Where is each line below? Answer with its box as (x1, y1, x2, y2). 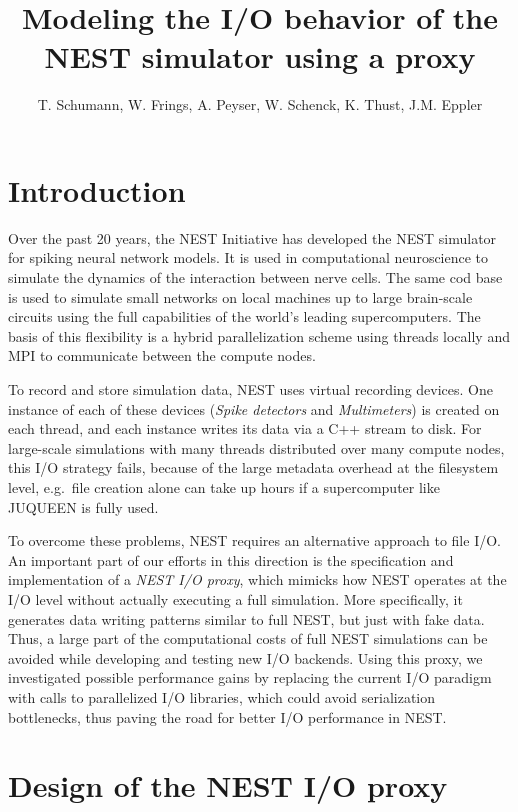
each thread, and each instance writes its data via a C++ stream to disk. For (8, 418, 482, 439)
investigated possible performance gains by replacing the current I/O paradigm (8, 667, 492, 688)
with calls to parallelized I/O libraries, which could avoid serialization (8, 686, 436, 707)
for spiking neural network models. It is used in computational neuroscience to (8, 247, 489, 268)
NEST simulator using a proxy (44, 36, 476, 77)
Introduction (8, 169, 186, 210)
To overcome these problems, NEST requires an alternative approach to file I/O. (8, 530, 501, 551)
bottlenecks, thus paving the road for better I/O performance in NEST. (8, 706, 447, 727)
